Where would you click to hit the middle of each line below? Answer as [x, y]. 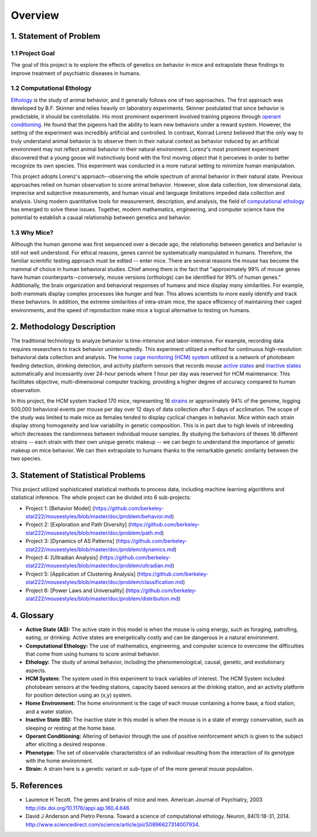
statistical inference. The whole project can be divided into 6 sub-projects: [101, 497]
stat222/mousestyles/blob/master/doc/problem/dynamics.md [100, 549]
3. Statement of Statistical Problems [78, 475]
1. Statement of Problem [55, 36]
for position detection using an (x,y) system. [79, 695]
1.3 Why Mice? [32, 233]
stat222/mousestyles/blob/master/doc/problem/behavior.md [99, 517]
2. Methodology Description [63, 327]
